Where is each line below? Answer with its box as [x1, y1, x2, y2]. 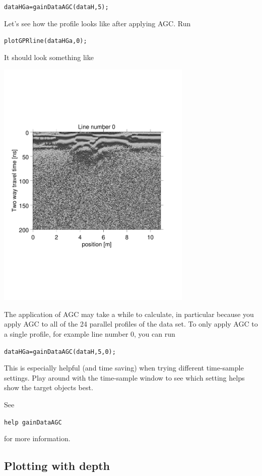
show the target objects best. [4, 382, 93, 393]
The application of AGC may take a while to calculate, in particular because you [4, 308, 254, 319]
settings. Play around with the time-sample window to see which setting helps [4, 372, 245, 383]
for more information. [4, 433, 71, 444]
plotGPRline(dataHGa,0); [4, 37, 87, 45]
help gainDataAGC [4, 418, 62, 426]
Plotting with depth [4, 458, 110, 473]
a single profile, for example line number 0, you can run [4, 328, 175, 339]
